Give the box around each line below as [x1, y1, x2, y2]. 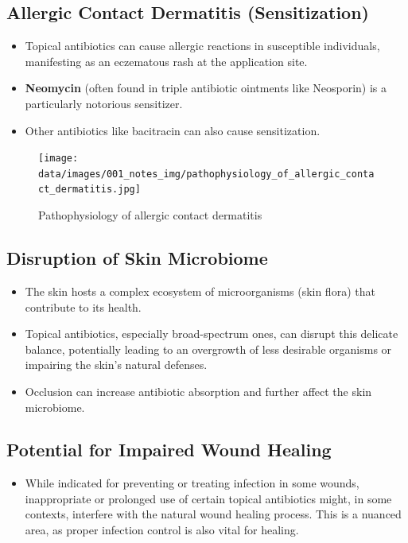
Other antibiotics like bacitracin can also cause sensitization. [25, 122, 321, 138]
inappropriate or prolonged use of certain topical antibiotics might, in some [25, 490, 392, 506]
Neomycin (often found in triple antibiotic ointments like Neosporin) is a [25, 80, 387, 96]
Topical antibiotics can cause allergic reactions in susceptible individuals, [25, 37, 380, 54]
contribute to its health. [25, 298, 142, 315]
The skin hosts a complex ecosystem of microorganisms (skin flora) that [25, 282, 375, 299]
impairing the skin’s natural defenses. [25, 356, 208, 373]
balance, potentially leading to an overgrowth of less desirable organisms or [25, 340, 392, 357]
